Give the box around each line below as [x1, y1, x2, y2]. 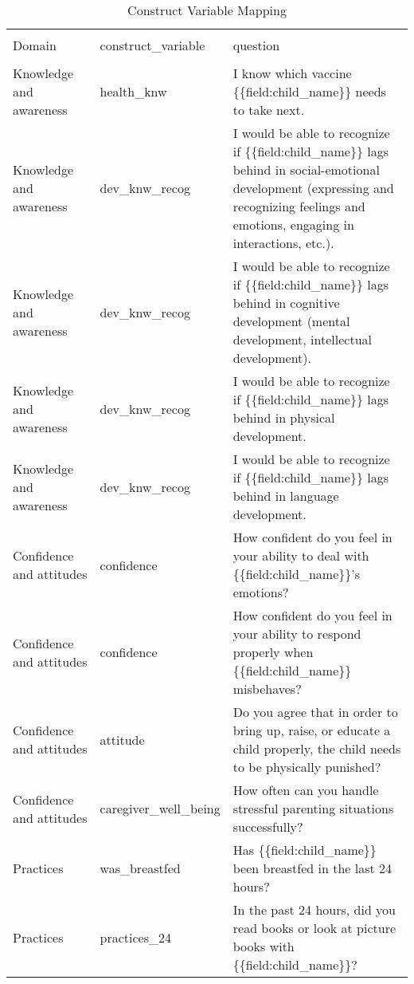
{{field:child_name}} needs [232, 82, 386, 100]
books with [232, 937, 295, 955]
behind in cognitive [232, 293, 340, 312]
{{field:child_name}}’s [232, 565, 360, 583]
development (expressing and [232, 179, 394, 197]
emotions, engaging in [232, 215, 354, 234]
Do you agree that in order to [232, 703, 398, 721]
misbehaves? [232, 679, 302, 698]
